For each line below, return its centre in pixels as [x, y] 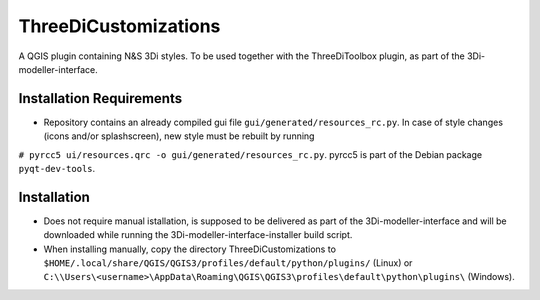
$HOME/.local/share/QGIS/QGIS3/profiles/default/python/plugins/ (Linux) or [228, 263]
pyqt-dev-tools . [57, 169]
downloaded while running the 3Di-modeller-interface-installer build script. [198, 235]
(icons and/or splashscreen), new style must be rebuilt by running [179, 136]
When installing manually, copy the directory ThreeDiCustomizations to [190, 249]
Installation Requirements [100, 98]
